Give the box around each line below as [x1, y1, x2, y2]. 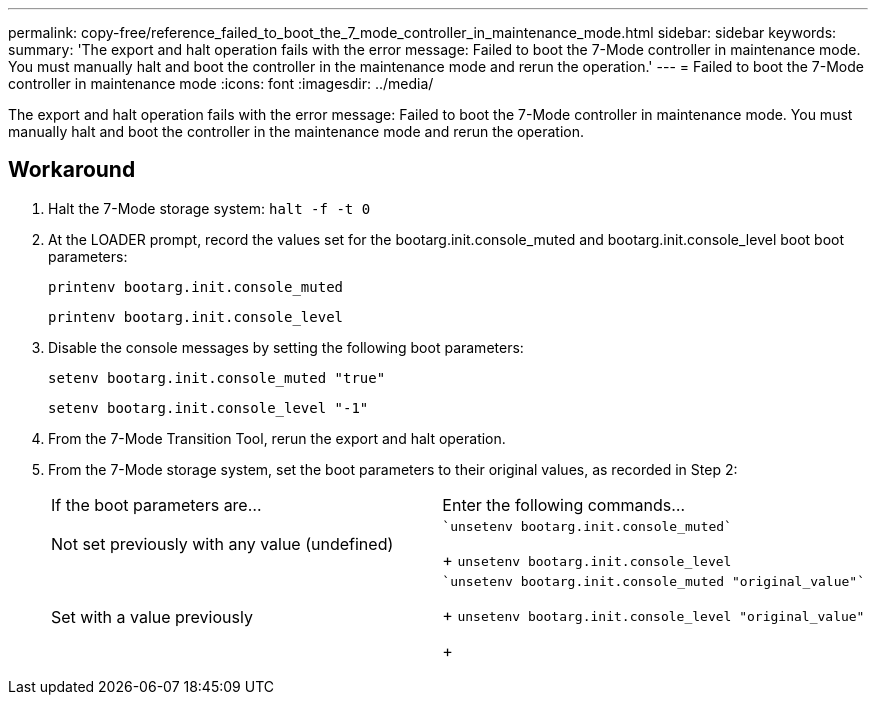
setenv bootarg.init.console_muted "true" [48, 369, 386, 386]
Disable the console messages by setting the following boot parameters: [48, 338, 524, 356]
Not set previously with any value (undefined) [51, 534, 394, 555]
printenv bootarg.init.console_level [48, 308, 344, 325]
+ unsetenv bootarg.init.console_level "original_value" [442, 604, 865, 625]
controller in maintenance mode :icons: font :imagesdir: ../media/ [8, 75, 434, 92]
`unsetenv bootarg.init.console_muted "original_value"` [442, 573, 865, 589]
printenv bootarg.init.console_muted [48, 278, 344, 295]
